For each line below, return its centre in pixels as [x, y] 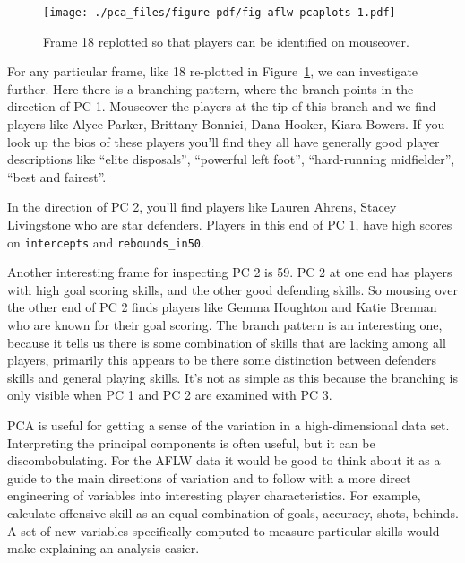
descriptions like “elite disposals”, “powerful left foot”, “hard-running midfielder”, [231, 159]
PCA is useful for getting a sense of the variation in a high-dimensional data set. [228, 425]
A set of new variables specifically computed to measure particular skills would [224, 530]
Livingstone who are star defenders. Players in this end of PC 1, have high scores [230, 224]
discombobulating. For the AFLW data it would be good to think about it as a [224, 460]
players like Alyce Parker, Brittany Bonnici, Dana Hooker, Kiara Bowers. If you [226, 124]
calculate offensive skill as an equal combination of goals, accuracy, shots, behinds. [233, 512]
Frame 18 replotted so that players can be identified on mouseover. [226, 41]
